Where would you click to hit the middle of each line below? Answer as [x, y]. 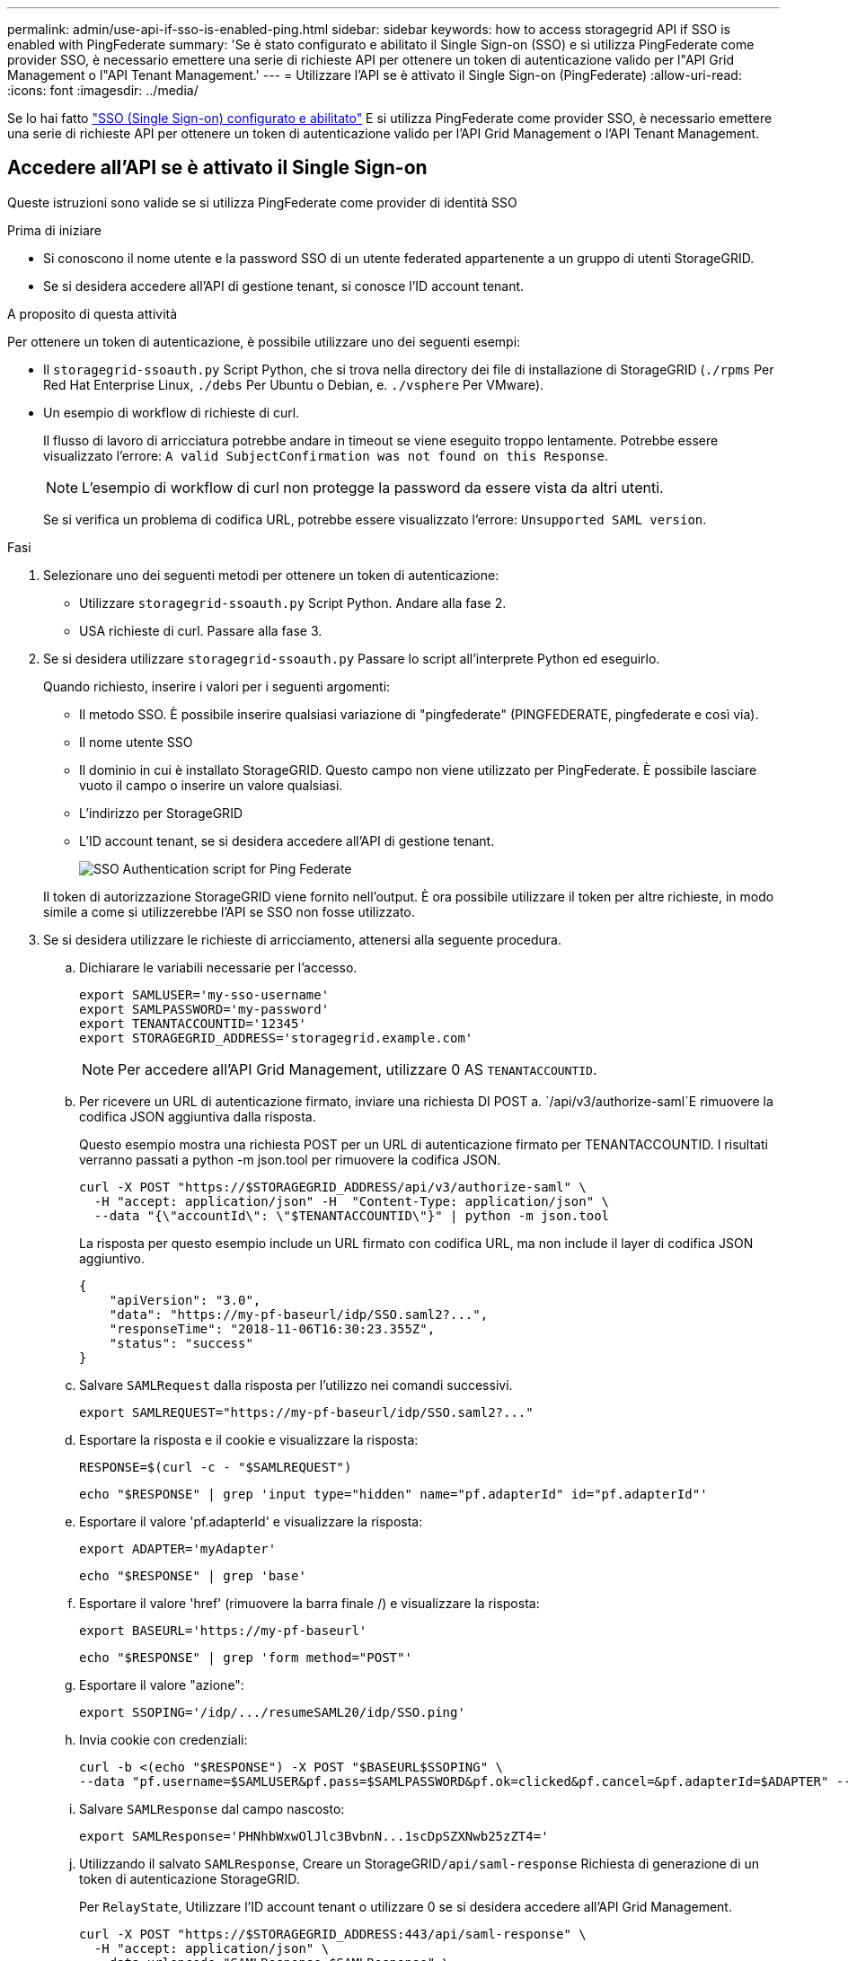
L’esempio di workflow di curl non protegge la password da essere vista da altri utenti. [373, 487]
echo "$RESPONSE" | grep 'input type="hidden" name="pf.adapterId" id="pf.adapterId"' [393, 1494]
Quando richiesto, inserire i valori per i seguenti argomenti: [217, 686]
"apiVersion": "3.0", [185, 1300]
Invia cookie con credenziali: [163, 1739]
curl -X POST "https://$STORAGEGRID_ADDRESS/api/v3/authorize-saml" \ [333, 1187]
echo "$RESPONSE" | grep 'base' [193, 1575]
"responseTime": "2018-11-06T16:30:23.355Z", [272, 1328]
